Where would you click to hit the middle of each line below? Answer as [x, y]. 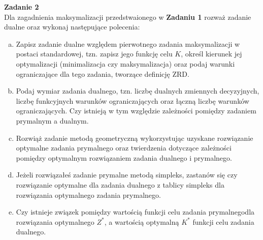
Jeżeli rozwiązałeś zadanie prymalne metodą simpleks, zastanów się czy [127, 175]
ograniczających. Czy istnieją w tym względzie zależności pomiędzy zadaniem [136, 111]
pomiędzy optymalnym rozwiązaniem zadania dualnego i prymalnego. [124, 157]
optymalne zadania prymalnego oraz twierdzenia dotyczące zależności [124, 148]
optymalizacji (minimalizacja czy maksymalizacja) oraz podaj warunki [125, 63]
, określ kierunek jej [211, 54]
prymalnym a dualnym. [52, 120]
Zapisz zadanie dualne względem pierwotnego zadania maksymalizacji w [128, 43]
